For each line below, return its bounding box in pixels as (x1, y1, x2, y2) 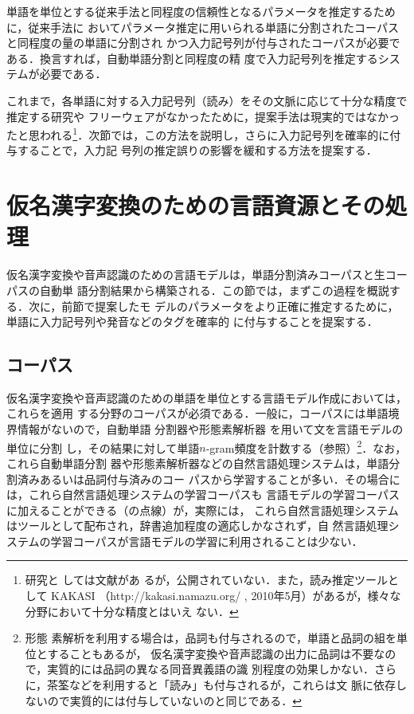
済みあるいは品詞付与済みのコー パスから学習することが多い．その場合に (17, 470, 400, 487)
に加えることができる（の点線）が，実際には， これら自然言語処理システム (6, 501, 399, 518)
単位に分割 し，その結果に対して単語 (6, 439, 200, 456)
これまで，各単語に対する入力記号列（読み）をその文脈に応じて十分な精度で (6, 92, 408, 108)
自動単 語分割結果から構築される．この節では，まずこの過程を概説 (39, 281, 389, 298)
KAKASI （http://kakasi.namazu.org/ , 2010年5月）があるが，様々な (51, 587, 401, 604)
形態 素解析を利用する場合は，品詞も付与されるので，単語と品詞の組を (25, 630, 396, 646)
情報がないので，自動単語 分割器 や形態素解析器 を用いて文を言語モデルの (17, 421, 404, 437)
